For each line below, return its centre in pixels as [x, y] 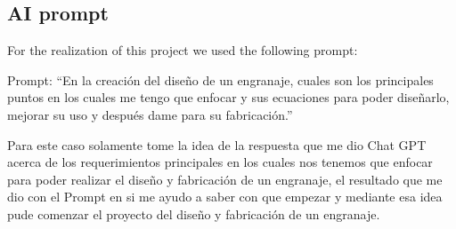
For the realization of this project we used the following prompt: [183, 50]
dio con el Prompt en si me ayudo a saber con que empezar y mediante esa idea [225, 197]
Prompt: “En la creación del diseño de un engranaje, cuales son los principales [220, 79]
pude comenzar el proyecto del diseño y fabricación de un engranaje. [194, 213]
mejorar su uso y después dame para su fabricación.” [150, 114]
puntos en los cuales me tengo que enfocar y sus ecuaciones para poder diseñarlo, [228, 97]
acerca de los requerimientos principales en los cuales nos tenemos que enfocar [220, 162]
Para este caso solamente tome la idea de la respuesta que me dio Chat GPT [217, 144]
